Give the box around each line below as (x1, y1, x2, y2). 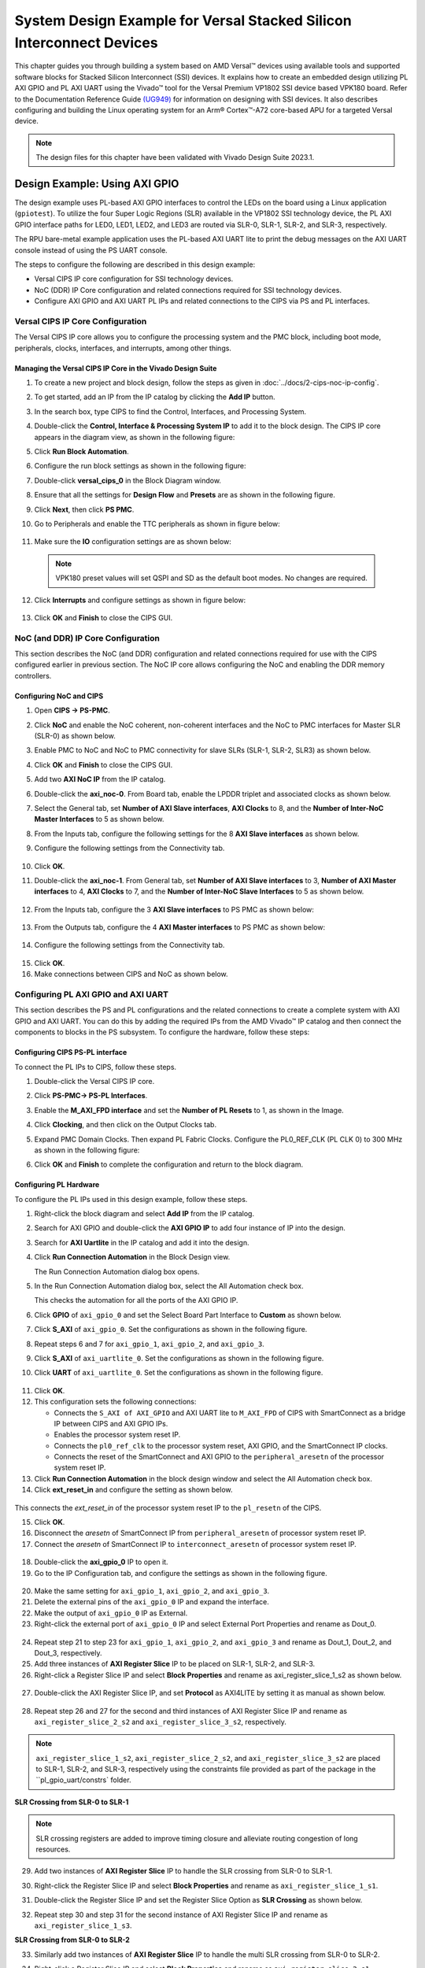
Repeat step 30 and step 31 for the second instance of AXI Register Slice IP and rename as (34, 1910, 328, 1919)
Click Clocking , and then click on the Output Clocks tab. (34, 1120, 216, 1130)
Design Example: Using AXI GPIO (14, 177, 179, 191)
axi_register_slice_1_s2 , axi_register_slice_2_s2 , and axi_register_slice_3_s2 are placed (35, 1753, 381, 1763)
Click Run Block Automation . (34, 446, 129, 456)
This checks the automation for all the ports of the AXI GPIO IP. (34, 1296, 238, 1305)
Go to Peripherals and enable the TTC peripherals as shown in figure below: (34, 519, 281, 528)
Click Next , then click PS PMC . (34, 505, 135, 514)
